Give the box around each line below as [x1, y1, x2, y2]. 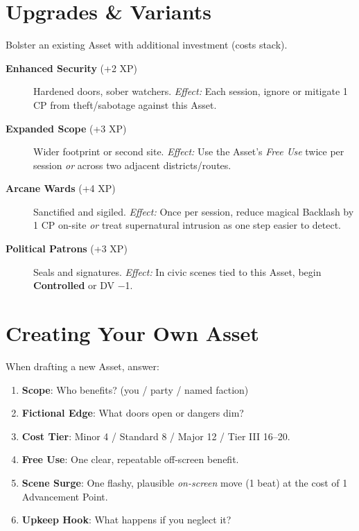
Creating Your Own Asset [6, 319, 259, 347]
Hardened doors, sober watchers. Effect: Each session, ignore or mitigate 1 [33, 84, 348, 98]
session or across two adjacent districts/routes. [33, 157, 231, 172]
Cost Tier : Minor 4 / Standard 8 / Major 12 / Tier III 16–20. [21, 428, 290, 443]
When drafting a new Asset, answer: [6, 358, 159, 373]
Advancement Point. [21, 489, 108, 503]
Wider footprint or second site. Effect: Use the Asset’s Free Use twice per [33, 144, 344, 159]
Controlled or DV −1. [33, 278, 133, 293]
